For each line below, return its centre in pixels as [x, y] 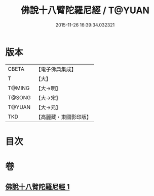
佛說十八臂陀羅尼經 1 [37, 187]
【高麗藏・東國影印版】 [64, 117]
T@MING [19, 88]
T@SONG [20, 97]
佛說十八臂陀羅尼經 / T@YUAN [85, 10]
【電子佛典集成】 [56, 69]
